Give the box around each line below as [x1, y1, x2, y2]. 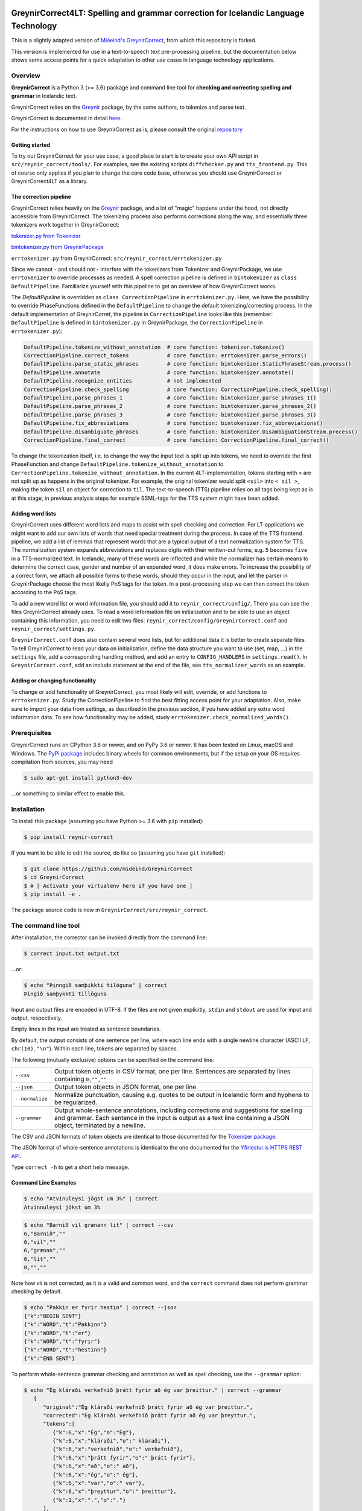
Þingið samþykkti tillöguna [24, 990, 107, 997]
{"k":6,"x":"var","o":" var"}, [52, 1480, 145, 1487]
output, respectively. [11, 1014, 63, 1021]
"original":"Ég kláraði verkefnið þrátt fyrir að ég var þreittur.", [43, 1403, 253, 1411]
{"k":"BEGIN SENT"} [24, 1312, 81, 1319]
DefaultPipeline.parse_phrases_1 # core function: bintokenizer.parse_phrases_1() [24, 394, 317, 401]
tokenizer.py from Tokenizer [11, 232, 81, 239]
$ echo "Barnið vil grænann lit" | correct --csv [24, 1221, 174, 1229]
